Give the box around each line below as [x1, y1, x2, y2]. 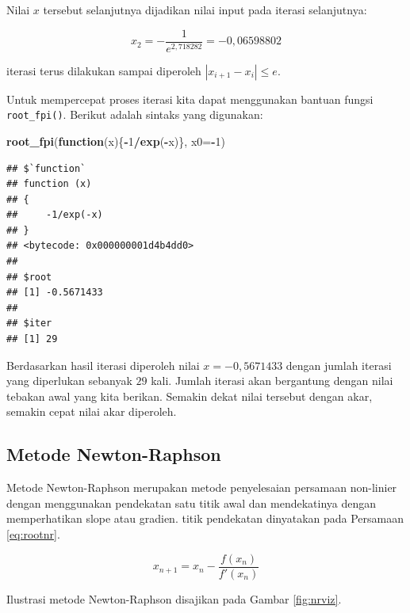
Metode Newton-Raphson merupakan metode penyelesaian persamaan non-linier [6, 479, 397, 496]
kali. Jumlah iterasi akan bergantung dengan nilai [151, 372, 393, 389]
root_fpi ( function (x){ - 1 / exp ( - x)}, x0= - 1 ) [6, 132, 225, 149]
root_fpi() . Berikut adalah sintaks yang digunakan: [6, 106, 263, 123]
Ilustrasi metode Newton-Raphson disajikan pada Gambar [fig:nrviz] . [6, 590, 342, 607]
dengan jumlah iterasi [285, 356, 392, 373]
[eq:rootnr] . [6, 525, 60, 542]
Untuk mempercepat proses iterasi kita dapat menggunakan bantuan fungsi [6, 90, 374, 107]
